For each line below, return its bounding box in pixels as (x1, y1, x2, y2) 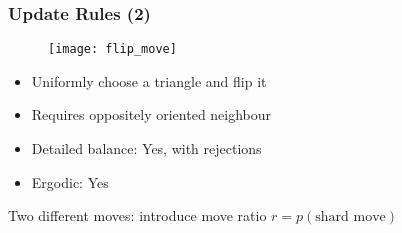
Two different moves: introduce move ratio (8, 205, 267, 226)
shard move (315, 210, 386, 225)
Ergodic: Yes (31, 171, 109, 192)
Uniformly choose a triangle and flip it (31, 70, 267, 91)
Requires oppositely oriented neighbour (31, 104, 272, 125)
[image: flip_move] (48, 42, 177, 57)
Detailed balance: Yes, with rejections (31, 138, 262, 159)
